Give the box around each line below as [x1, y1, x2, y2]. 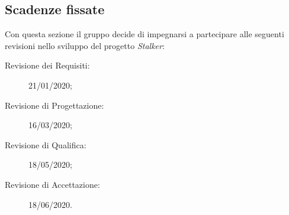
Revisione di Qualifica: [5, 138, 86, 151]
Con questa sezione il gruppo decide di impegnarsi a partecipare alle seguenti [5, 28, 284, 40]
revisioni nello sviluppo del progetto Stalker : [5, 39, 165, 51]
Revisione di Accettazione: [5, 178, 100, 190]
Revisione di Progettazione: [5, 99, 104, 111]
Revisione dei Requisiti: [5, 59, 90, 71]
